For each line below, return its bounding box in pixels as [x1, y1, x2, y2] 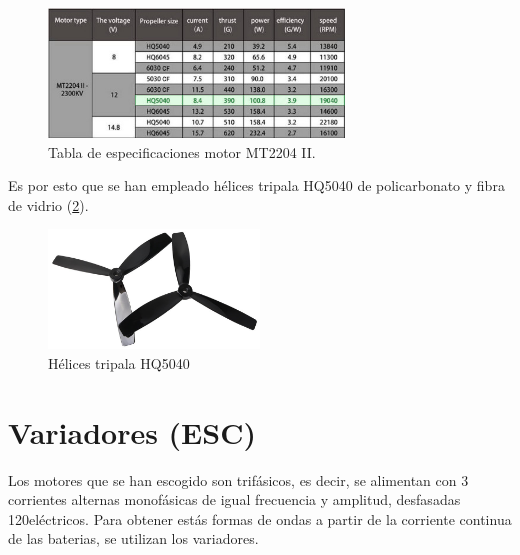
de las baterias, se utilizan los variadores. [8, 528, 259, 549]
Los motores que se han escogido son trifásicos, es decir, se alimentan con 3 [8, 469, 469, 490]
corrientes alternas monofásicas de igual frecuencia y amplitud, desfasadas [8, 489, 461, 510]
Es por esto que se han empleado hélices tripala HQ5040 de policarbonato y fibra [8, 175, 505, 196]
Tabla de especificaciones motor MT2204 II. [48, 141, 316, 162]
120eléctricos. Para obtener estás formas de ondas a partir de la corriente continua [8, 508, 512, 529]
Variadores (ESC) [8, 411, 256, 452]
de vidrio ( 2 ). [8, 194, 89, 215]
